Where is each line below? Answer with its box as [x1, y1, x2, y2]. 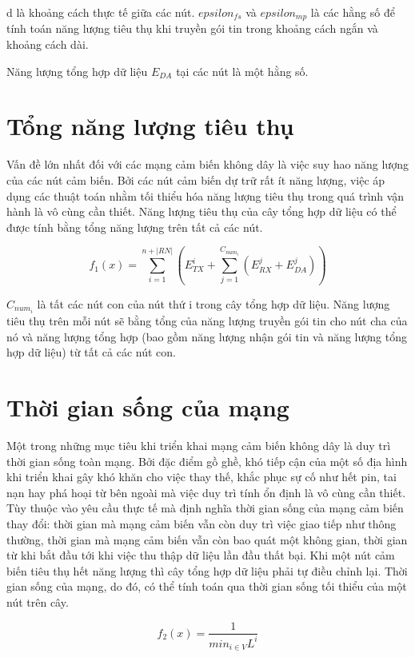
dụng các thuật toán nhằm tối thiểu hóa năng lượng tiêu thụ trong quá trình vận [6, 187, 405, 204]
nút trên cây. [6, 593, 69, 610]
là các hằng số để [310, 4, 395, 20]
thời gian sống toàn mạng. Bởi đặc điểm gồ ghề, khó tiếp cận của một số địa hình [6, 452, 408, 469]
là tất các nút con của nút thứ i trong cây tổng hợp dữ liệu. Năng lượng [37, 295, 390, 312]
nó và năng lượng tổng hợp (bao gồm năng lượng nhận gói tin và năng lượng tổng [6, 328, 407, 344]
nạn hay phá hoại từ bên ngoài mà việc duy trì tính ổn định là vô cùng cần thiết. [6, 484, 406, 500]
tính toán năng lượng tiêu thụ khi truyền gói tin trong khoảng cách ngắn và [6, 20, 378, 37]
